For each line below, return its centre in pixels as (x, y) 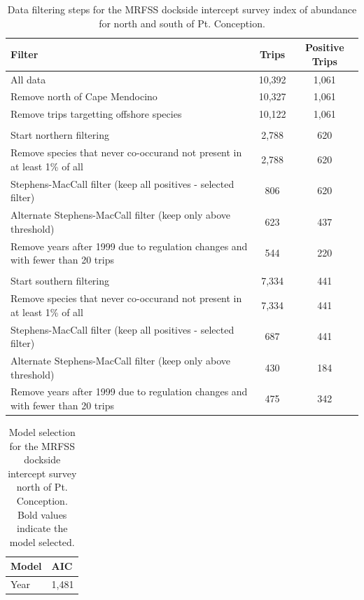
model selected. (42, 541)
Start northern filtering (60, 135)
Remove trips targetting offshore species (96, 114)
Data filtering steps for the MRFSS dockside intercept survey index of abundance (182, 9)
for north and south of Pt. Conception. (182, 23)
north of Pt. (42, 487)
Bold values (42, 514)
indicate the (42, 528)
